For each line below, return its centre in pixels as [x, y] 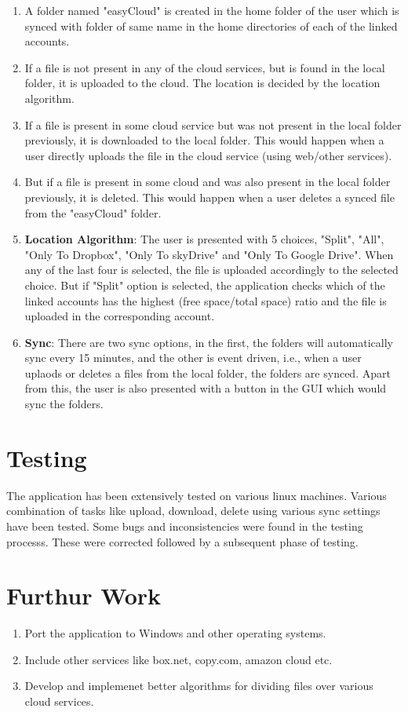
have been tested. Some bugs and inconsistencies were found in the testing [185, 526]
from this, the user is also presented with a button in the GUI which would [206, 388]
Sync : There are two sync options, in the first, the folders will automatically [209, 342]
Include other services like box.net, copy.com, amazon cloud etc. [178, 659]
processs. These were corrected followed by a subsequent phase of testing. [182, 541]
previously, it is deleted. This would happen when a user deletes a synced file [209, 197]
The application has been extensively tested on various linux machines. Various [197, 495]
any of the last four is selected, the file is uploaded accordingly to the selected [211, 270]
